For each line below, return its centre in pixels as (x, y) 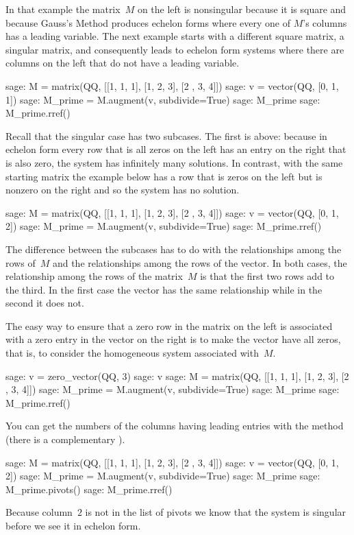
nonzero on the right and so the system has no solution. (123, 190)
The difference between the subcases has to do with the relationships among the (174, 249)
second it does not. (45, 303)
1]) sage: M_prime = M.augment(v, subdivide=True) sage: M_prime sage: (163, 99)
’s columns (325, 22)
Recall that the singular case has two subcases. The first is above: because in (166, 135)
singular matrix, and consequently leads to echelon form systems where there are (175, 49)
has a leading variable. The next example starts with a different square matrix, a (175, 36)
